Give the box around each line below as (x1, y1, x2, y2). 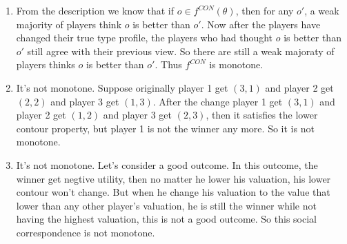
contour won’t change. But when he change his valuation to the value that (16, 185, 330, 199)
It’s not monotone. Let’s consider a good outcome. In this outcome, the (16, 157, 318, 172)
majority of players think (16, 17, 122, 31)
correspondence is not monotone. (16, 225, 155, 239)
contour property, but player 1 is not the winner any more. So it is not (16, 121, 315, 135)
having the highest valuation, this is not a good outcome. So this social (16, 212, 317, 226)
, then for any (235, 3, 294, 17)
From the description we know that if (16, 3, 175, 17)
